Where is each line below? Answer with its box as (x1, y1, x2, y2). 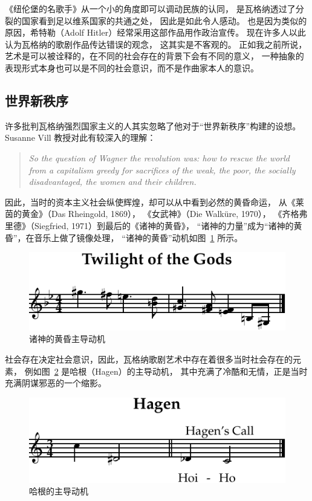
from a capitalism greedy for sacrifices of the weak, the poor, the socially (28, 163, 296, 176)
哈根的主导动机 (29, 485, 88, 497)
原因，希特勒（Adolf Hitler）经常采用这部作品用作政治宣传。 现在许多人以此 (5, 26, 306, 39)
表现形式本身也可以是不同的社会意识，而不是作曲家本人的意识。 (5, 61, 259, 74)
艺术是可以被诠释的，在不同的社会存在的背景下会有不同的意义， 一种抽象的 (5, 50, 304, 62)
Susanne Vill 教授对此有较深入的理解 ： (5, 131, 156, 144)
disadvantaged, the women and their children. (28, 175, 197, 188)
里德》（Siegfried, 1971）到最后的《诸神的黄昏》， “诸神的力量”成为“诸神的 (5, 219, 294, 231)
